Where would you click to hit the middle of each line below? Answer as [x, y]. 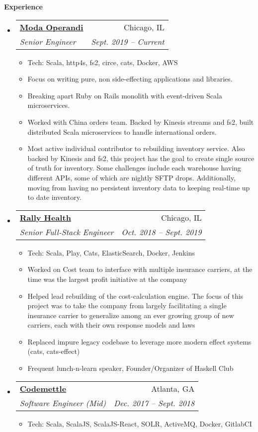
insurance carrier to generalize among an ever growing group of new [131, 315]
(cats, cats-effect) [54, 351]
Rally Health [45, 217]
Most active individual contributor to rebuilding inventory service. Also [136, 148]
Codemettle [43, 388]
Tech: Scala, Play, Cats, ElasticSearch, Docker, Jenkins [111, 252]
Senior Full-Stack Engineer [67, 232]
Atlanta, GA [173, 388]
